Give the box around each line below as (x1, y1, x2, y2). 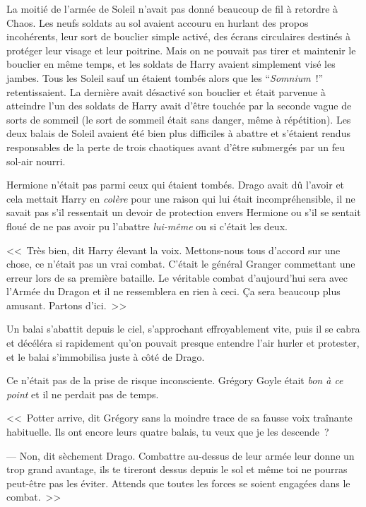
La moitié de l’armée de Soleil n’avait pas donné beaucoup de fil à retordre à (6, 1, 338, 16)
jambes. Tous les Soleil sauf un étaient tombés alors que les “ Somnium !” (6, 70, 324, 85)
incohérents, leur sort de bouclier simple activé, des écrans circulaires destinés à (6, 29, 350, 44)
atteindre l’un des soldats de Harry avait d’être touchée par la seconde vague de (6, 98, 352, 113)
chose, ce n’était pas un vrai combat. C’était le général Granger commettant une (6, 256, 355, 271)
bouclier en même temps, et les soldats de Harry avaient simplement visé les (6, 56, 336, 71)
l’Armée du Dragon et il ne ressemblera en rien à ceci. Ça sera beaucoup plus (6, 284, 341, 299)
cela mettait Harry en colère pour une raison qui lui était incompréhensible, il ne (6, 191, 355, 205)
